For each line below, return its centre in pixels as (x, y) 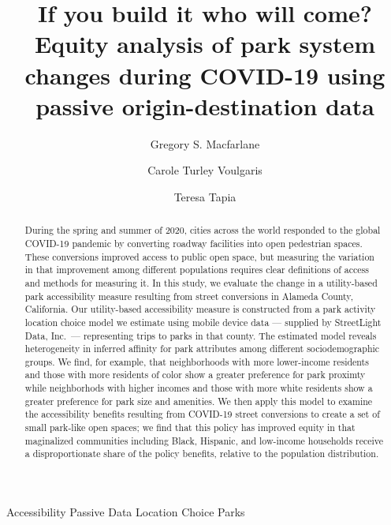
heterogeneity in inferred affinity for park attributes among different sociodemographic (202, 349)
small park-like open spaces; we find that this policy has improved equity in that (190, 427)
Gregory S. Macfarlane (205, 143)
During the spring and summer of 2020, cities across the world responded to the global (203, 230)
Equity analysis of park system (205, 44)
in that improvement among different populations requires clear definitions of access (197, 270)
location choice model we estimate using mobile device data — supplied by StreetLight (203, 322)
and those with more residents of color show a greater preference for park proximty (195, 375)
